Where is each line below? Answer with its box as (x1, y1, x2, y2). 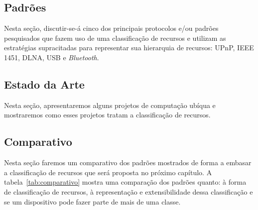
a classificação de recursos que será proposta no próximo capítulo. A (4, 167, 212, 177)
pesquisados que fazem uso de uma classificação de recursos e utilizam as (4, 32, 226, 43)
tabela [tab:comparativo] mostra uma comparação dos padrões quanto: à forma (4, 177, 247, 187)
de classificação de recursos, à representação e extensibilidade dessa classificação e (4, 186, 253, 197)
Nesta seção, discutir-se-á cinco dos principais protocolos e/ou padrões (4, 23, 219, 33)
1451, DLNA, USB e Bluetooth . (4, 52, 99, 62)
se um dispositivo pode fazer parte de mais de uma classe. (4, 196, 181, 207)
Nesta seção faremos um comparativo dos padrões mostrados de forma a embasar (4, 157, 252, 168)
